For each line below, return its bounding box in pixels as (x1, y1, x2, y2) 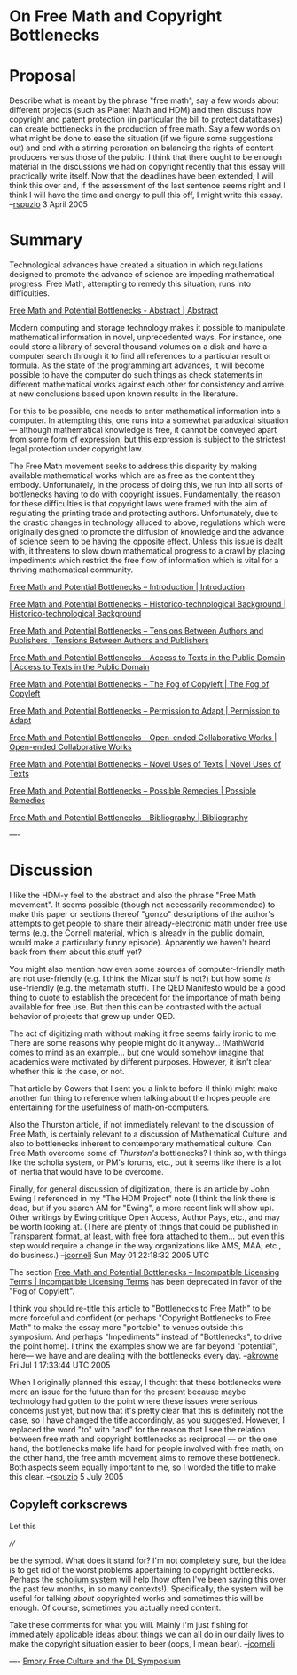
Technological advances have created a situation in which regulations (9, 259, 264, 270)
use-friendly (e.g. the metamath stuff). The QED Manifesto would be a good (9, 983, 286, 993)
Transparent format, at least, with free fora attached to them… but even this (9, 1231, 285, 1241)
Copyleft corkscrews (9, 1497, 128, 1512)
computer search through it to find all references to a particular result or (9, 351, 272, 362)
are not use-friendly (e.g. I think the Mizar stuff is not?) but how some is (9, 973, 272, 984)
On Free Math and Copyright (9, 6, 223, 27)
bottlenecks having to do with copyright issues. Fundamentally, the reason (9, 489, 281, 499)
